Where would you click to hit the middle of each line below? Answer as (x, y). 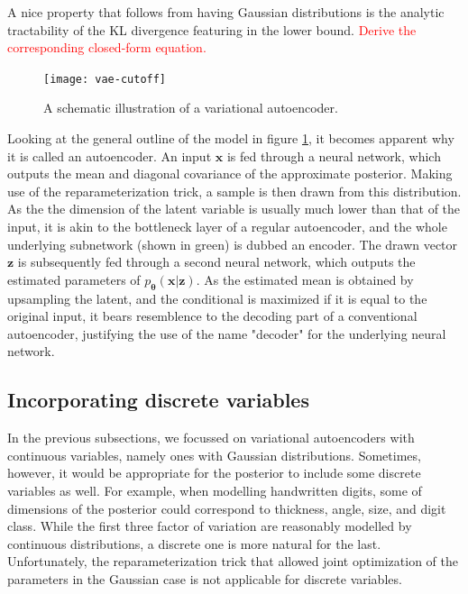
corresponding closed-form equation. (107, 47)
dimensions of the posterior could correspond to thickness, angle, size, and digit (227, 508)
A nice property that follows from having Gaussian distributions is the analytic (226, 12)
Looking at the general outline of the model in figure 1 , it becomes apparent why (231, 138)
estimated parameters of (74, 279)
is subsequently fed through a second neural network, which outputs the (216, 262)
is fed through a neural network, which (334, 155)
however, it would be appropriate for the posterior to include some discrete (214, 473)
